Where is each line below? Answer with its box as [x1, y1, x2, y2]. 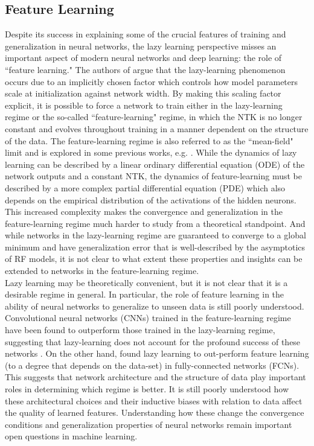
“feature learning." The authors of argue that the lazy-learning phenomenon [5, 63, 286, 75]
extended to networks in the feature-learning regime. [5, 264, 199, 277]
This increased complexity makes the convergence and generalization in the [5, 205, 283, 218]
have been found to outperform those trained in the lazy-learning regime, [5, 323, 275, 336]
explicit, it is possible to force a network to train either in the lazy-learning [5, 98, 283, 111]
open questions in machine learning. [5, 430, 138, 442]
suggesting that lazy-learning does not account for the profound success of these [5, 335, 301, 348]
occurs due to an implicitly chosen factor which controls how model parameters [5, 75, 298, 88]
